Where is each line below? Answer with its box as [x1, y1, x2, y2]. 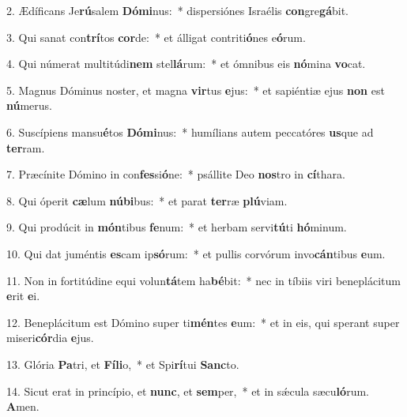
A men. [6, 398, 40, 415]
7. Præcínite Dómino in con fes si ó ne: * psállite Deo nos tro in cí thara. [6, 166, 345, 182]
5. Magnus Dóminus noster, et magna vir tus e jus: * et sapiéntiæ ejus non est [6, 81, 385, 98]
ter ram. [6, 139, 45, 156]
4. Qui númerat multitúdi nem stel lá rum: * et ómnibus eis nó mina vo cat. [6, 55, 366, 72]
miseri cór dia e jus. [6, 329, 94, 346]
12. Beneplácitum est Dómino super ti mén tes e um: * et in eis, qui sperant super [6, 314, 400, 330]
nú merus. [6, 97, 53, 114]
